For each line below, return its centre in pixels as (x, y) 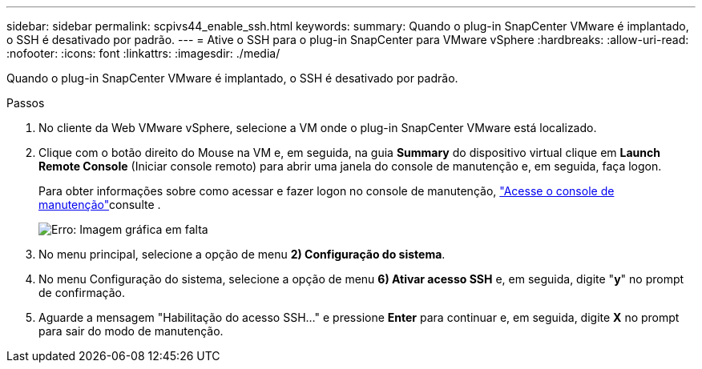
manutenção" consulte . (100, 205)
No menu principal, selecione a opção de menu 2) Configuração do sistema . (242, 254)
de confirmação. (82, 293)
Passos (26, 103)
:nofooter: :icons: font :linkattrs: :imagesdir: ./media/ (143, 53)
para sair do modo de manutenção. (131, 331)
